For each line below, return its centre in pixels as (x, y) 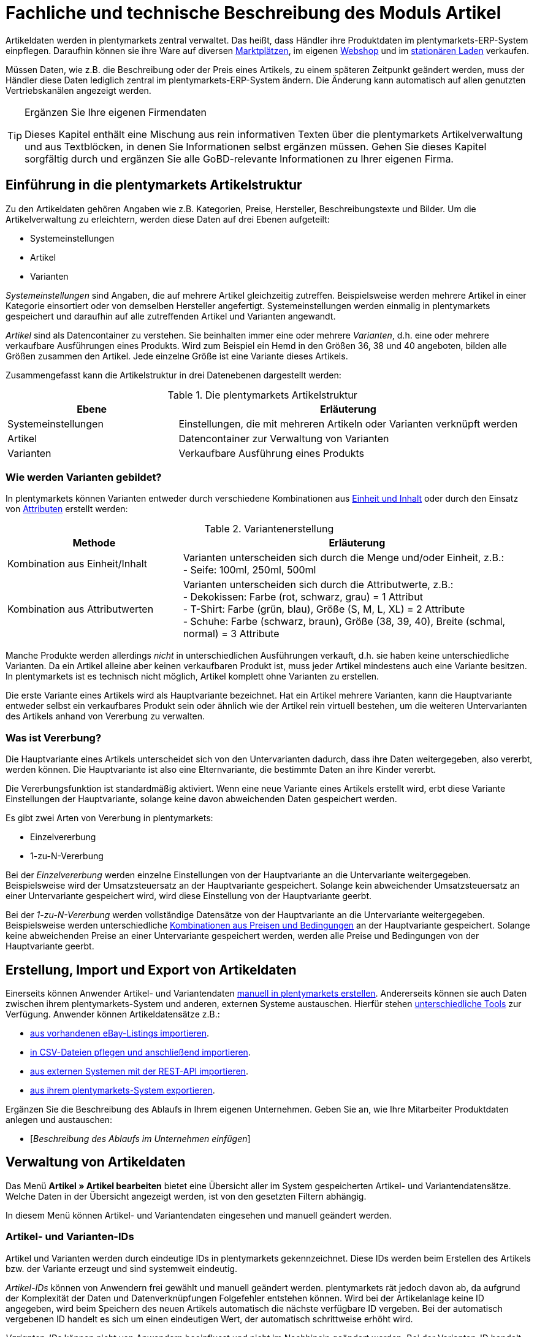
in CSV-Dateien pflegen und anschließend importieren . (140, 1052)
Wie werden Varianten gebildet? (84, 477)
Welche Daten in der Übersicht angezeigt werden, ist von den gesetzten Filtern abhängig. (186, 1196)
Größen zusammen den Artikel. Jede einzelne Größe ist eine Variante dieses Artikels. (177, 356)
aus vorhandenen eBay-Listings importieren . (120, 1033)
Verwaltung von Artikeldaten (96, 1162)
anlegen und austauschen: (59, 1119)
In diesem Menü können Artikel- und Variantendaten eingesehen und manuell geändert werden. (199, 1215)
